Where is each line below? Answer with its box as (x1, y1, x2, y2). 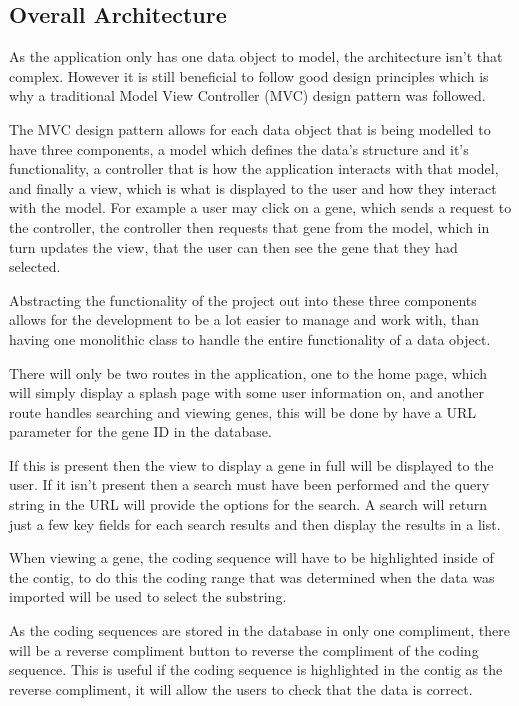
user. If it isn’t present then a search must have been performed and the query (9, 474, 490, 495)
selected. (9, 256, 61, 277)
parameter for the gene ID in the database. (9, 421, 272, 442)
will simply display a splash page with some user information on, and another (9, 382, 485, 403)
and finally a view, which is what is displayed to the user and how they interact (9, 177, 497, 198)
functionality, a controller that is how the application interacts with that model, (9, 158, 499, 179)
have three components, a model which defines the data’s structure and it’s (9, 138, 469, 159)
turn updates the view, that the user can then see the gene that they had (9, 236, 458, 257)
